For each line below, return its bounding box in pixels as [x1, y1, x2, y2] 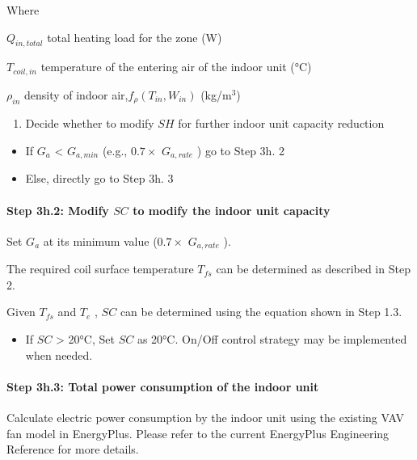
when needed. [25, 346, 93, 363]
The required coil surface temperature [6, 260, 194, 277]
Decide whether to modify [25, 115, 154, 132]
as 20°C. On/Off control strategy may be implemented [137, 330, 407, 347]
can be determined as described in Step [216, 260, 411, 277]
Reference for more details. [6, 441, 139, 458]
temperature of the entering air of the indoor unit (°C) [40, 58, 312, 75]
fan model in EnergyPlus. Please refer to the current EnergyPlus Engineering [6, 424, 390, 441]
